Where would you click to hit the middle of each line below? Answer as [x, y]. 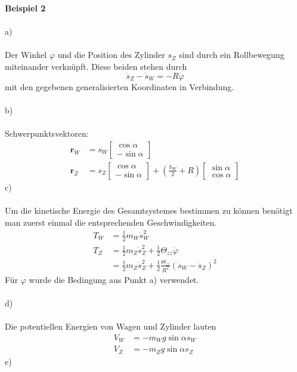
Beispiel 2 [25, 8]
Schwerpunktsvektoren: [47, 133]
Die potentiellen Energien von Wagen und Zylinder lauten [111, 326]
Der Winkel [26, 55]
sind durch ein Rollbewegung [232, 55]
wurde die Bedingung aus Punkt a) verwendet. [114, 279]
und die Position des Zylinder [111, 55]
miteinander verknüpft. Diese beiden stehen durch [96, 66]
